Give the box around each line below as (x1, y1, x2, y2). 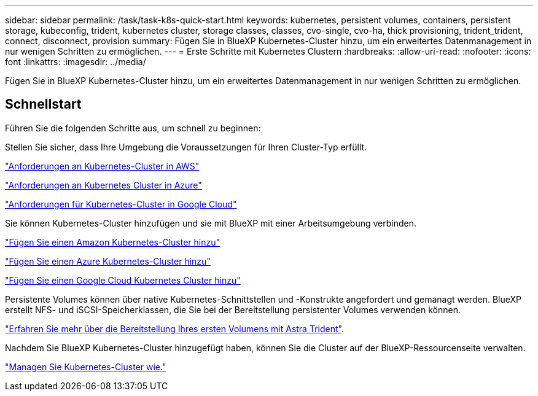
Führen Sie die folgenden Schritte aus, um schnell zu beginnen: (5, 122, 261, 133)
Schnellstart (5, 96, 82, 112)
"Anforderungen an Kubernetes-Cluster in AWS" (5, 160, 200, 171)
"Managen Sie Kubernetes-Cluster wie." (5, 361, 166, 372)
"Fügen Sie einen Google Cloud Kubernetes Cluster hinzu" (5, 274, 241, 285)
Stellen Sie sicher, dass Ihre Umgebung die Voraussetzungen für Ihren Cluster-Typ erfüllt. (5, 141, 367, 152)
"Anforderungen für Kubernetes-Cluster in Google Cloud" (5, 198, 237, 209)
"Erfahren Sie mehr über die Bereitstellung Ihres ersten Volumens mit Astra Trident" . (5, 323, 344, 334)
